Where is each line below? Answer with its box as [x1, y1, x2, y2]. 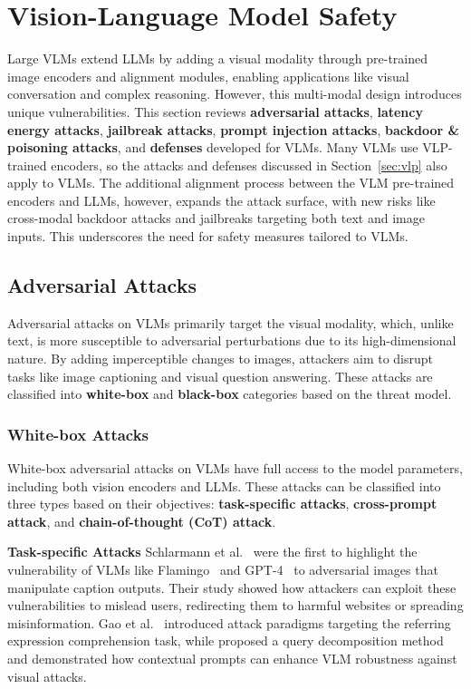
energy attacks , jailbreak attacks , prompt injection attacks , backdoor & [7, 120, 459, 139]
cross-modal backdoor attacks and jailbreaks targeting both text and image [7, 209, 425, 228]
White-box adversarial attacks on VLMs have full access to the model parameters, [7, 459, 463, 478]
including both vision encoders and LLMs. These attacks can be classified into [7, 476, 441, 495]
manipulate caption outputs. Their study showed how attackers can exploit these [7, 577, 457, 597]
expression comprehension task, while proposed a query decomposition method [7, 631, 444, 650]
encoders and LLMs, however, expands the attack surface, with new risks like [7, 190, 436, 209]
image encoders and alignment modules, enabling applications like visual [7, 66, 409, 85]
